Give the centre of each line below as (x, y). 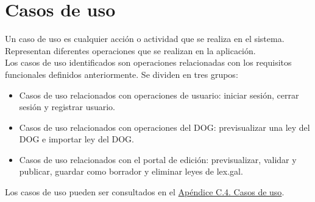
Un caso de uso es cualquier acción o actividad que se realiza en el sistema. (145, 39)
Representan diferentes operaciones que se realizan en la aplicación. (130, 50)
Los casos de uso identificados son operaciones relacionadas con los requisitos (148, 62)
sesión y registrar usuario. (67, 107)
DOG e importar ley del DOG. (76, 139)
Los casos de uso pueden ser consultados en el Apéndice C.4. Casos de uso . (145, 192)
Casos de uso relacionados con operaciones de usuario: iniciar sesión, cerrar (159, 95)
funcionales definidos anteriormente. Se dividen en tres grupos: (122, 74)
